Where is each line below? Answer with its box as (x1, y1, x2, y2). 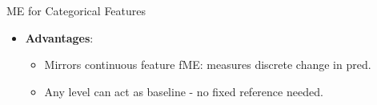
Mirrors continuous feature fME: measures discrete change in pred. (44, 56, 371, 73)
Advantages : (25, 29, 94, 46)
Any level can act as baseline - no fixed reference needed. (44, 83, 323, 99)
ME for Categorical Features (6, 2, 146, 18)
